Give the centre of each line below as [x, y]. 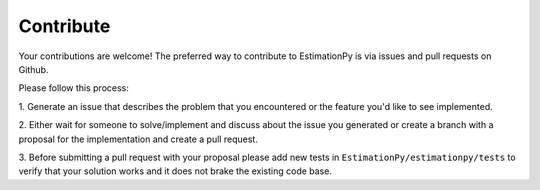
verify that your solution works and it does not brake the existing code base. [175, 171]
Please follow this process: [74, 88]
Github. [33, 69]
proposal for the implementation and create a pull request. [138, 139]
